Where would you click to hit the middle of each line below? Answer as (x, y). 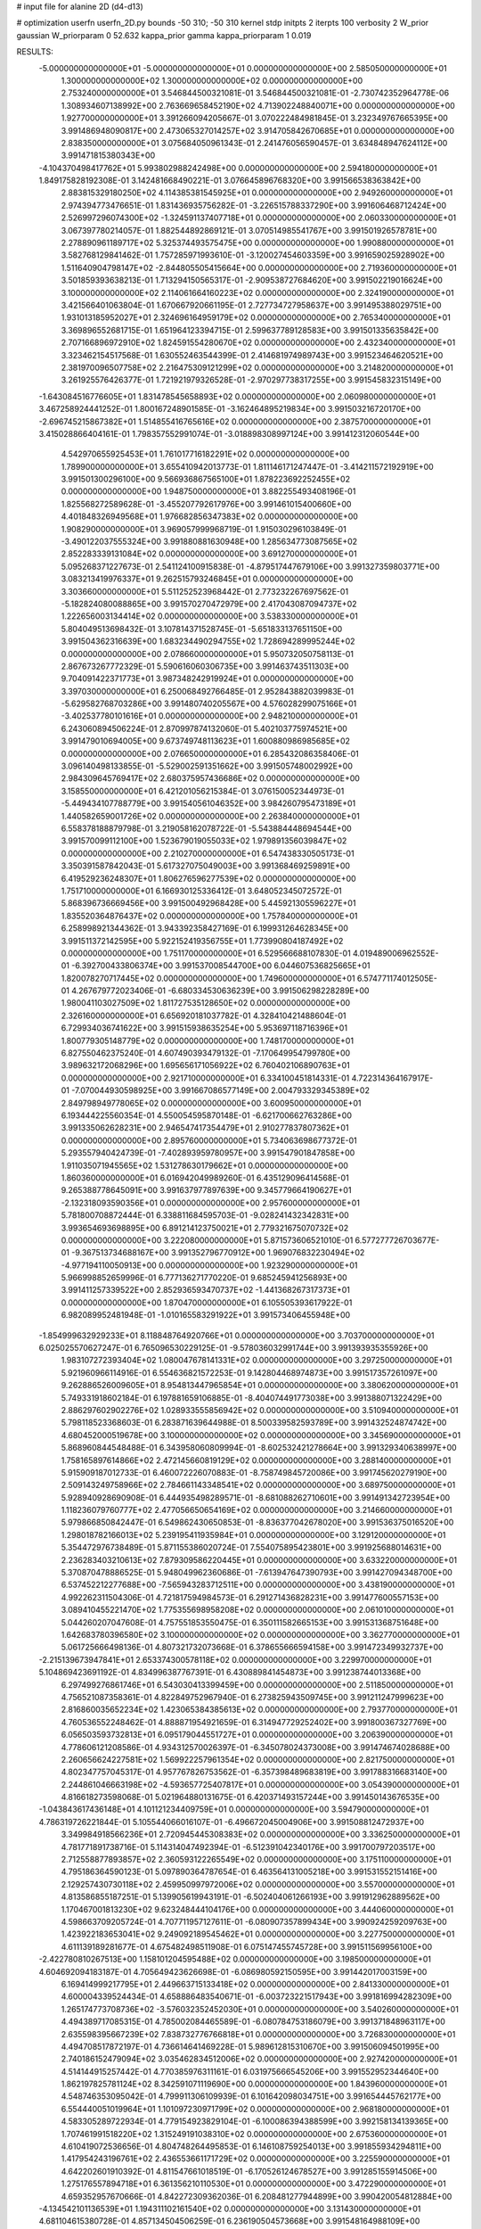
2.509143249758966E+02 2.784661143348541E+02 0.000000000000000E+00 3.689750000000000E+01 (258, 1485)
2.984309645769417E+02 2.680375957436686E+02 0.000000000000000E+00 (211, 778)
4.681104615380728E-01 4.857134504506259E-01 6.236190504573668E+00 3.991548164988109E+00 (229, 2221)
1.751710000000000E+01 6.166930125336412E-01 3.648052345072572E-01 (201, 891)
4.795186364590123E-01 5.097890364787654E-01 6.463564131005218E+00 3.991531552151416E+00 (249, 1871)
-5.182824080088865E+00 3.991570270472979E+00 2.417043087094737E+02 (209, 604)
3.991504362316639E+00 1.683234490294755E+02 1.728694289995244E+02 (208, 641)
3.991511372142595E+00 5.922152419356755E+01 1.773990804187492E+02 (202, 941)
